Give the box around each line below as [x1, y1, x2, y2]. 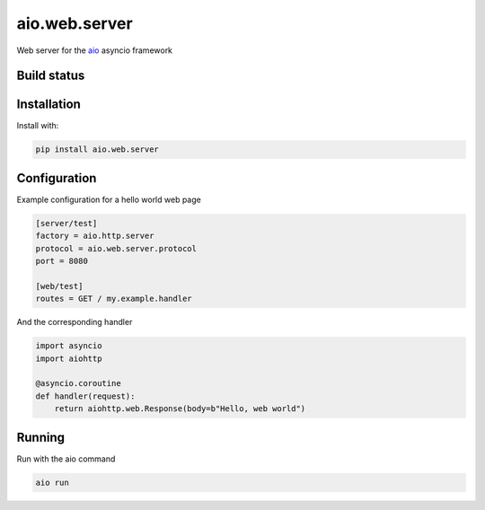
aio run [35, 477, 69, 488]
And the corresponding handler [16, 317, 133, 328]
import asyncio [35, 341, 102, 351]
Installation [16, 97, 81, 112]
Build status [16, 68, 85, 84]
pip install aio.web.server [35, 145, 159, 154]
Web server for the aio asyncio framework [16, 45, 173, 56]
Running [16, 429, 66, 444]
